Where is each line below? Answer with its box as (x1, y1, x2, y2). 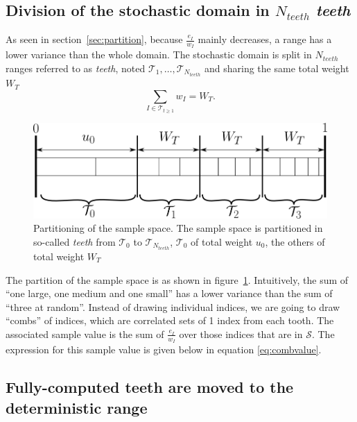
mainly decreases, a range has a (198, 32, 332, 47)
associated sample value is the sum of (6, 326, 164, 341)
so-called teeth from (33, 234, 116, 248)
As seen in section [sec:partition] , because (6, 32, 183, 47)
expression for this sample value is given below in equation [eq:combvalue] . (6, 342, 322, 357)
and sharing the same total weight (204, 61, 349, 76)
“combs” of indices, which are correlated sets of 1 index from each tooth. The (6, 313, 334, 328)
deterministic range (6, 396, 148, 418)
